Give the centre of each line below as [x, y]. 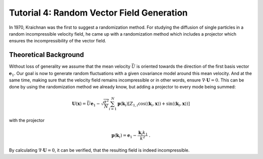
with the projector [27, 120]
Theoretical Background [47, 55]
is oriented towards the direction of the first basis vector [193, 66]
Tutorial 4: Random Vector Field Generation [98, 13]
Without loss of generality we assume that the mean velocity [70, 66]
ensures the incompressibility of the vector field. [58, 41]
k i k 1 [143, 133]
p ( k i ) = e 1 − [124, 136]
